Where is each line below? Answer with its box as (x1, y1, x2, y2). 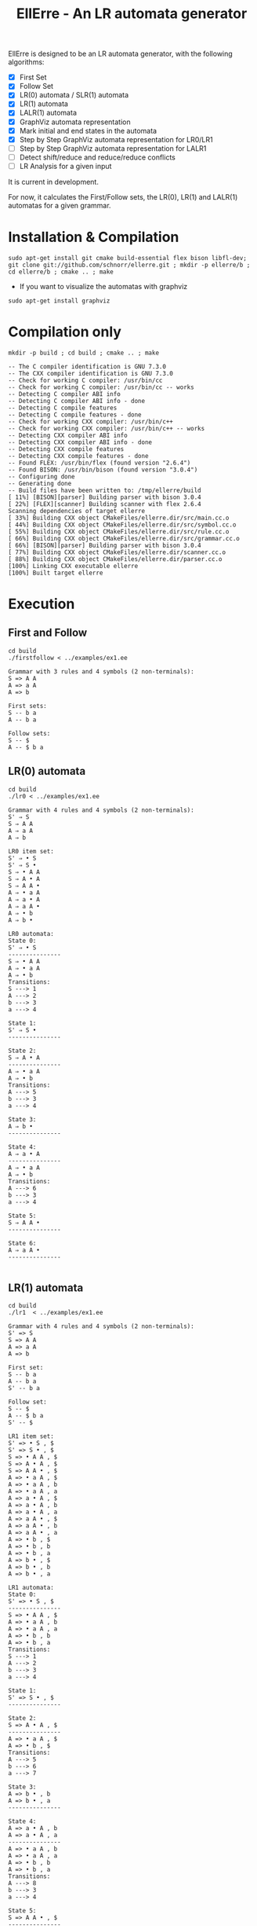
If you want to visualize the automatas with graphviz (19, 281, 188, 291)
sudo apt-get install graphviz (8, 296, 110, 305)
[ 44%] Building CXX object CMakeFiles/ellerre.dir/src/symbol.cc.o (8, 520, 237, 529)
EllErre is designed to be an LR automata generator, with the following (8, 49, 233, 59)
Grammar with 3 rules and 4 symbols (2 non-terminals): (8, 667, 194, 676)
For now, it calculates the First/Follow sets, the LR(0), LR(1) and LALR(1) (8, 192, 238, 201)
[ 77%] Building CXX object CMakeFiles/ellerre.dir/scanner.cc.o (8, 548, 226, 556)
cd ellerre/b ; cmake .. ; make (8, 268, 114, 276)
